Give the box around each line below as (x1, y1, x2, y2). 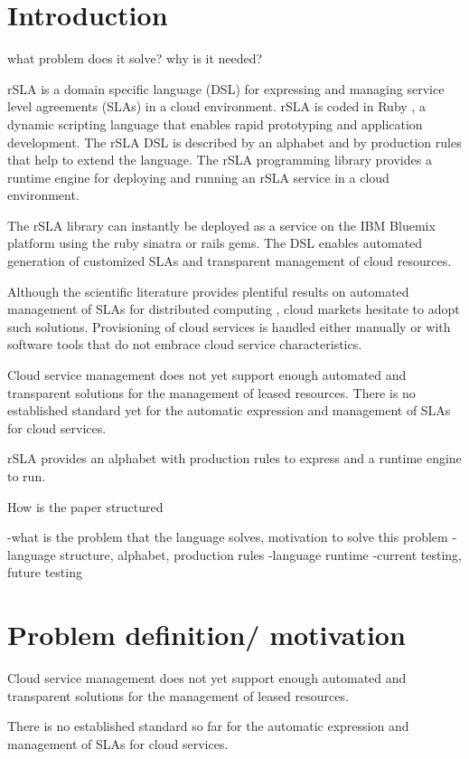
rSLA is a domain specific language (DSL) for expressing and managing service (7, 79, 445, 98)
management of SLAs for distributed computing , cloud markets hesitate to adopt (7, 299, 460, 318)
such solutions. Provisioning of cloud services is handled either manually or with (7, 317, 451, 336)
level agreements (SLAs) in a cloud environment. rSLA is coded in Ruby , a (7, 97, 426, 116)
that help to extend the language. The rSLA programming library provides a (7, 150, 432, 169)
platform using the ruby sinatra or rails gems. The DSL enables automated (7, 233, 423, 252)
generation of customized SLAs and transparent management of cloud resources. (7, 251, 452, 270)
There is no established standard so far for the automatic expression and (7, 716, 409, 735)
